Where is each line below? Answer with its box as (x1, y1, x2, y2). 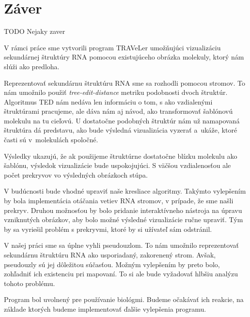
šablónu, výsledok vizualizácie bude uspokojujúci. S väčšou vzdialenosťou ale (4, 160, 231, 170)
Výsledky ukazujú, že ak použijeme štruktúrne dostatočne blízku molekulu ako (4, 151, 237, 161)
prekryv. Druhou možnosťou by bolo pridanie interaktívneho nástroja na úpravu (4, 205, 242, 215)
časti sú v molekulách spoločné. (4, 135, 98, 145)
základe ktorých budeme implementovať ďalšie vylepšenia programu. (4, 303, 206, 314)
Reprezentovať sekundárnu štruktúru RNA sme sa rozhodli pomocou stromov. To (4, 77, 246, 88)
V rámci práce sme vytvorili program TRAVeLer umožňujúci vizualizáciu (4, 42, 221, 52)
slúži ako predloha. (4, 61, 60, 71)
